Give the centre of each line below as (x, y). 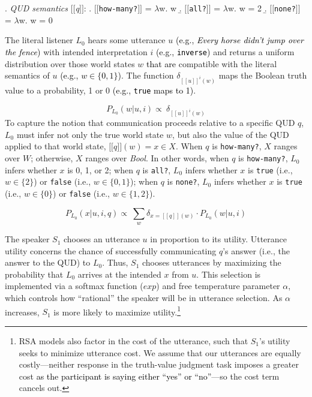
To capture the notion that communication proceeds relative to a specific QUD (150, 123)
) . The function (146, 75)
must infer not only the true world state (90, 134)
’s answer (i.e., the (256, 250)
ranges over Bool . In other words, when (157, 158)
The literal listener (39, 40)
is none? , (183, 181)
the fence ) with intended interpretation (76, 51)
